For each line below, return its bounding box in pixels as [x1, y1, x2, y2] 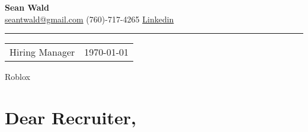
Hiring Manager [9, 45, 75, 59]
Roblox [5, 70, 30, 83]
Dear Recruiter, [5, 105, 136, 129]
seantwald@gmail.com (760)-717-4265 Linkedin [5, 12, 174, 25]
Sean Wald [5, 1, 49, 13]
